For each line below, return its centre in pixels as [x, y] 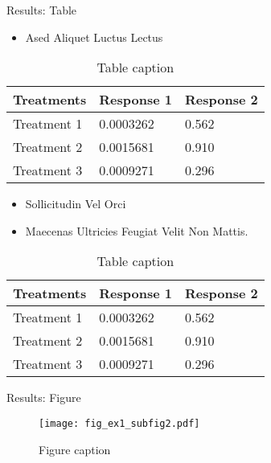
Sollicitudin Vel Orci [76, 204]
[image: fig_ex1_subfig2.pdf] [119, 423]
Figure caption [75, 449]
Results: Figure [44, 397]
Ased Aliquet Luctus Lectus [94, 37]
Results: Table [42, 10]
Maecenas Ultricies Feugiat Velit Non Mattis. [137, 230]
